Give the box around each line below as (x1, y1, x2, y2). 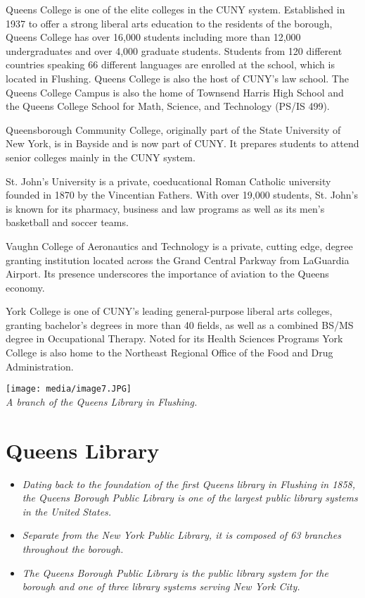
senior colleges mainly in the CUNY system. (6, 149, 196, 164)
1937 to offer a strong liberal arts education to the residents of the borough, (6, 15, 333, 30)
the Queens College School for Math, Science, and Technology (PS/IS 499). (6, 99, 330, 113)
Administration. (6, 359, 74, 373)
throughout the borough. (22, 542, 124, 556)
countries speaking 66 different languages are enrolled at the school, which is (6, 57, 335, 72)
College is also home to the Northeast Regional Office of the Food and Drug (6, 345, 333, 360)
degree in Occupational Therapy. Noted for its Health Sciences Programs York (6, 331, 343, 346)
